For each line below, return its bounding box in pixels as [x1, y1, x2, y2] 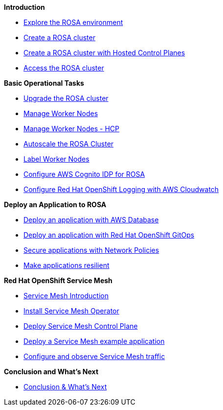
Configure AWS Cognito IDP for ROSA [23, 170, 145, 178]
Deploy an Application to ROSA [4, 200, 107, 209]
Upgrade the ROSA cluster [23, 94, 109, 102]
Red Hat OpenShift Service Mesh [4, 276, 112, 285]
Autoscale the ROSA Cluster [23, 140, 114, 148]
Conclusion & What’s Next [23, 383, 107, 391]
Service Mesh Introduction [23, 291, 109, 300]
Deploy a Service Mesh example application [23, 337, 165, 345]
